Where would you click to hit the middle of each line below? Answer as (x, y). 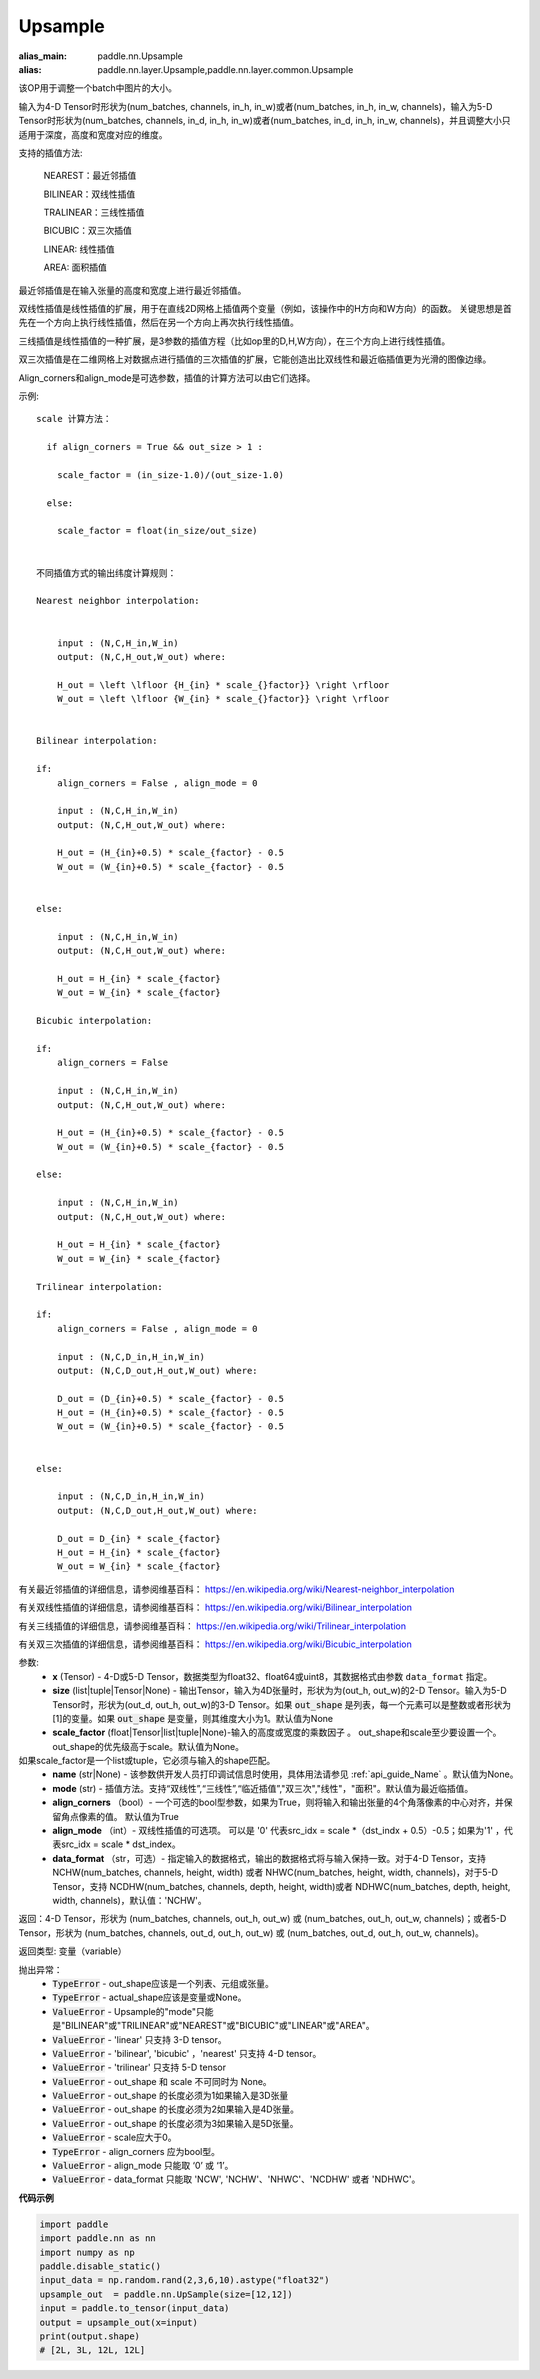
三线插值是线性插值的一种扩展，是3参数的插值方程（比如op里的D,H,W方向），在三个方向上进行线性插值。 (234, 341)
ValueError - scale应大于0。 (114, 2137)
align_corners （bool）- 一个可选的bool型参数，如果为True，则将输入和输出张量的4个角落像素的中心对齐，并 (278, 1802)
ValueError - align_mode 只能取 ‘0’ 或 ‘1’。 (143, 2166)
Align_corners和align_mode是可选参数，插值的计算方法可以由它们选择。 (167, 377)
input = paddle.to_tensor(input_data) (134, 2308)
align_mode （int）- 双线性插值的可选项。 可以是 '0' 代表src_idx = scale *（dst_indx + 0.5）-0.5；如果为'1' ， (278, 1831)
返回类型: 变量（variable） (72, 1951)
